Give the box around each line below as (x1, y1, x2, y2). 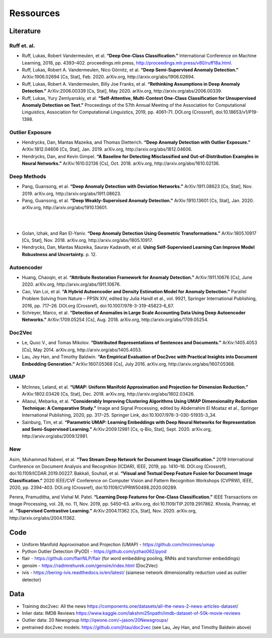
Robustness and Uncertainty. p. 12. (22, 251, 97, 257)
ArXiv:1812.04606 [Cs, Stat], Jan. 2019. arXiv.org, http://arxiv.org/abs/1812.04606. (22, 146, 192, 152)
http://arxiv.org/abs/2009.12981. (22, 433, 89, 439)
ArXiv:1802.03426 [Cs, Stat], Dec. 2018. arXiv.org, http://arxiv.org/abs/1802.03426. (22, 391, 195, 397)
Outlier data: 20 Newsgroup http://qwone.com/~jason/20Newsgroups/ (22, 617, 169, 623)
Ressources (9, 8, 60, 19)
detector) (22, 577, 41, 583)
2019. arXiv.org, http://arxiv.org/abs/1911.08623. (22, 190, 121, 197)
